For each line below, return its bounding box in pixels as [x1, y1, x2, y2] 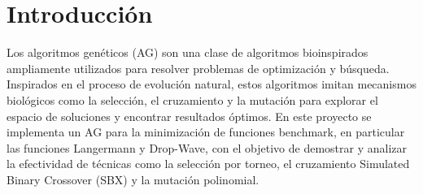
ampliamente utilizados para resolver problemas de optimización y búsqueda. [7, 59, 390, 76]
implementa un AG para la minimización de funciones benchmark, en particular [7, 123, 405, 140]
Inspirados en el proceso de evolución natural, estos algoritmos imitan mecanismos [7, 75, 416, 93]
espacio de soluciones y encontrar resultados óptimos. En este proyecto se [7, 107, 372, 124]
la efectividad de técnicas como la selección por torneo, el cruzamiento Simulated [7, 155, 410, 172]
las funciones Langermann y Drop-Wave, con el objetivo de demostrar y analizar [7, 139, 407, 156]
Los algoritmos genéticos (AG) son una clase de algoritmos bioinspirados [7, 44, 368, 61]
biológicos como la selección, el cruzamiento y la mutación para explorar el [7, 91, 378, 108]
